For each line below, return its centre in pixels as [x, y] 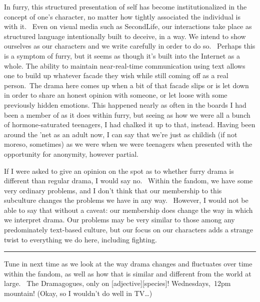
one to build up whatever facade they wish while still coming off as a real [116, 75]
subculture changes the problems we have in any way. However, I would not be [126, 200]
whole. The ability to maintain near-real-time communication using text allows [125, 65]
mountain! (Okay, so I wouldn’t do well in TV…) [78, 293]
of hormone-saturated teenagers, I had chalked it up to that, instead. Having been [130, 124]
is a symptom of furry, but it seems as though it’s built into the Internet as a [122, 55]
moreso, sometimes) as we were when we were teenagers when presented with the [128, 144]
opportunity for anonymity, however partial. [71, 154]
